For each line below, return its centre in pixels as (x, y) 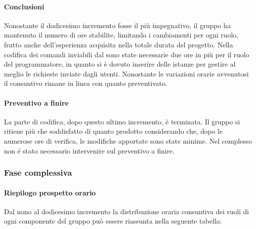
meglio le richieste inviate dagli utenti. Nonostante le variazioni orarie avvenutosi (127, 73)
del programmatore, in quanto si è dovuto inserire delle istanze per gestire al (120, 64)
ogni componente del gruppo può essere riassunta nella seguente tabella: (113, 221)
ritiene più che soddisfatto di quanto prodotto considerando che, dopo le (113, 131)
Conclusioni (24, 6)
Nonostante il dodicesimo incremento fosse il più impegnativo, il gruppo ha (117, 25)
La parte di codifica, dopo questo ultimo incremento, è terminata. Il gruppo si (122, 121)
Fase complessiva (38, 172)
